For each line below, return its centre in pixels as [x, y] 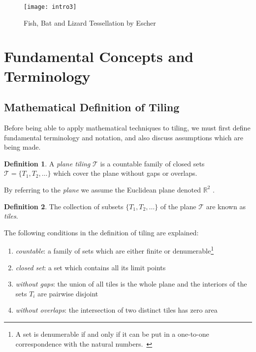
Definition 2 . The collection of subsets [64, 206]
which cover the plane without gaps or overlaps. [125, 173]
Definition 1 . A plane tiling [47, 163]
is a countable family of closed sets [152, 163]
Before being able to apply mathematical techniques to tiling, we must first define [127, 128]
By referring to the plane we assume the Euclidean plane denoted [102, 189]
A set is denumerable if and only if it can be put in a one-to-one [112, 334]
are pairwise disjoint [68, 293]
